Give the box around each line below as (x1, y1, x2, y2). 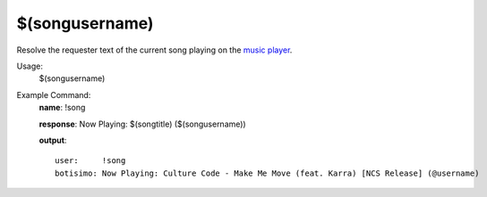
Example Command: (16, 89, 91, 100)
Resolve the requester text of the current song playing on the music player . (16, 45, 293, 55)
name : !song (38, 103, 86, 113)
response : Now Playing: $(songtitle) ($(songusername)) (38, 119, 246, 129)
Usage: (16, 61, 44, 71)
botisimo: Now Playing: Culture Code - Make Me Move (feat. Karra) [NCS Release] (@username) (55, 168, 480, 178)
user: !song (55, 156, 126, 166)
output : (38, 135, 67, 145)
